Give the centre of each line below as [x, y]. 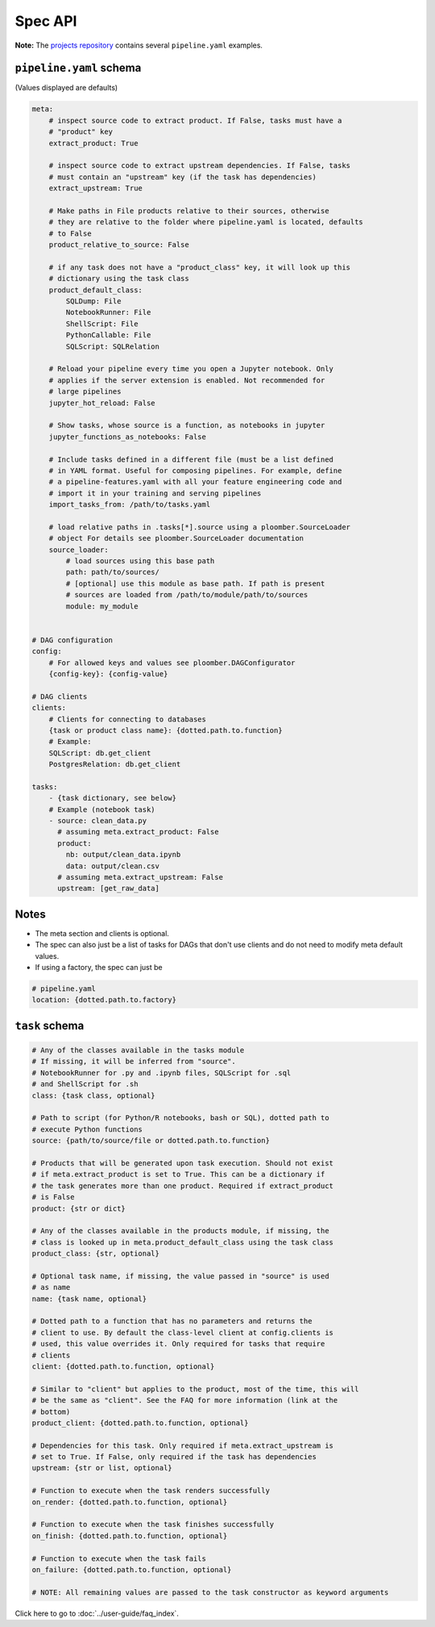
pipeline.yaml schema [78, 68]
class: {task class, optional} [94, 1095]
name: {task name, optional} [89, 1299]
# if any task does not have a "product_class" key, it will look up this [199, 267]
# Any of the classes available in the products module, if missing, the [180, 1231]
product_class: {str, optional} [96, 1254]
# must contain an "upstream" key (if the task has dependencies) [183, 177]
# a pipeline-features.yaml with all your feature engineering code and [195, 482]
